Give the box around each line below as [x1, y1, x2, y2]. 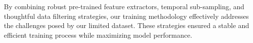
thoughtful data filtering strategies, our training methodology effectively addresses [4, 11, 249, 21]
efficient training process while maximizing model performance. [4, 29, 193, 40]
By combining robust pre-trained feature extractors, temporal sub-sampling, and [4, 1, 245, 11]
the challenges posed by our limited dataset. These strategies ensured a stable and [4, 20, 250, 30]
